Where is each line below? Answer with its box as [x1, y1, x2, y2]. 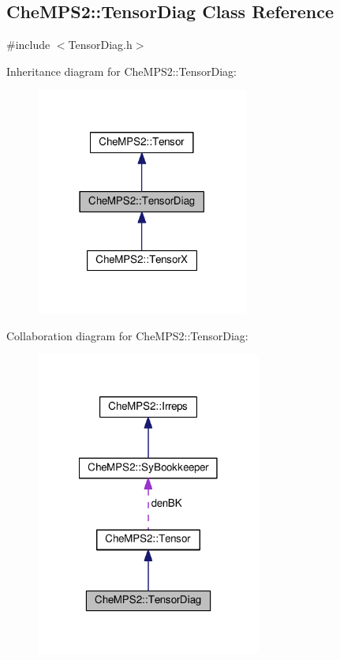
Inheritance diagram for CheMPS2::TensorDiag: [6, 62, 237, 79]
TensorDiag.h [68, 36, 133, 53]
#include [6, 36, 50, 53]
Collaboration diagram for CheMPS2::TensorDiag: [6, 327, 248, 343]
